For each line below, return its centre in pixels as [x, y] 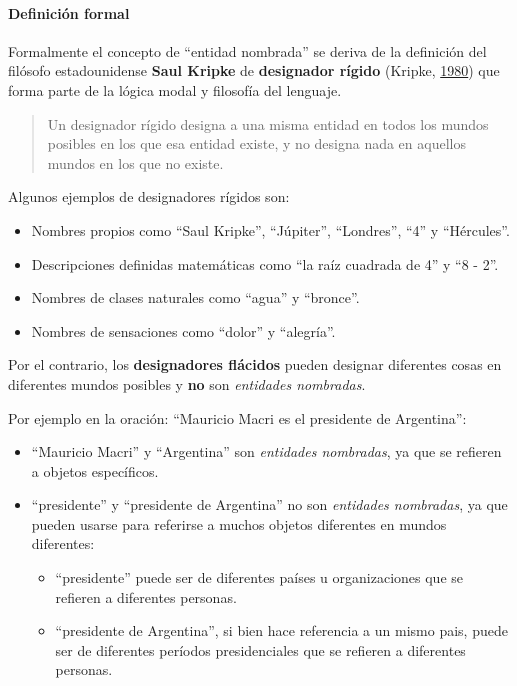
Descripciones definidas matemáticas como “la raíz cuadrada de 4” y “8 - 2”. [265, 263]
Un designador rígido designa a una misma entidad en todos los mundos [268, 123]
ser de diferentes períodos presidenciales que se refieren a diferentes [260, 649]
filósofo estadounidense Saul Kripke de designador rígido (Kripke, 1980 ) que [254, 70]
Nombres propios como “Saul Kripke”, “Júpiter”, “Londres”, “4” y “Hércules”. [270, 229]
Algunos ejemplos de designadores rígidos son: [149, 196]
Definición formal [69, 12]
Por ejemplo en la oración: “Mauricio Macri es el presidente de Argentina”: [237, 417]
